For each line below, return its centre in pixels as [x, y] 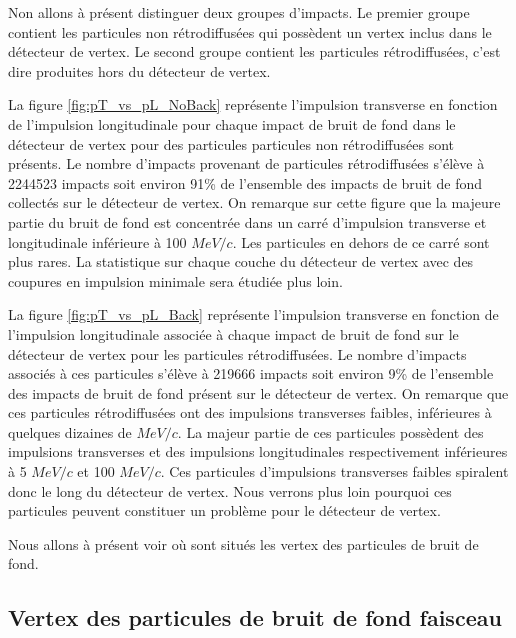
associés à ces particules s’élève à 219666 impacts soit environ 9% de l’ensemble [251, 373]
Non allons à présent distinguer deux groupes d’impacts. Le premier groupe [239, 12]
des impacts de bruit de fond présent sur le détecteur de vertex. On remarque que [258, 392]
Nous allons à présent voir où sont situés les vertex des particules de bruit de [243, 543]
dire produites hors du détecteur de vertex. [139, 70]
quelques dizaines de [70, 431]
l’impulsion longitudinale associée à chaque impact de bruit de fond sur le [233, 333]
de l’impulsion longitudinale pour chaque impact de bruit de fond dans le [232, 123]
